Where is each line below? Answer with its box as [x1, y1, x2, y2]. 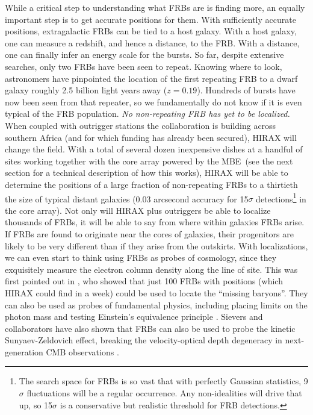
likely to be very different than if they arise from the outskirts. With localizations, [5, 239, 308, 252]
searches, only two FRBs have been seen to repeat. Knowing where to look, [5, 60, 282, 72]
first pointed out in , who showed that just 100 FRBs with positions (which [5, 275, 283, 287]
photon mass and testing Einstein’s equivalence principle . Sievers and [5, 310, 263, 323]
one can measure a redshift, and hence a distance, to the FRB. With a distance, [5, 36, 300, 49]
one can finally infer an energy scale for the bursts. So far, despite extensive [5, 48, 284, 61]
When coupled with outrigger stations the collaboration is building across [5, 119, 276, 131]
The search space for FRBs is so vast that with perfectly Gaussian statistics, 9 [19, 375, 308, 387]
